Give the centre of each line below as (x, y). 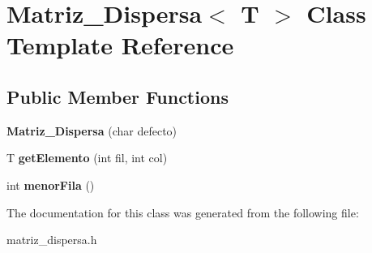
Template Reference (120, 45)
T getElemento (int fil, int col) (87, 158)
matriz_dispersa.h (52, 240)
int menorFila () (51, 184)
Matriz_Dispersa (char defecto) (92, 130)
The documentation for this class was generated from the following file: (183, 212)
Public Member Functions (118, 96)
